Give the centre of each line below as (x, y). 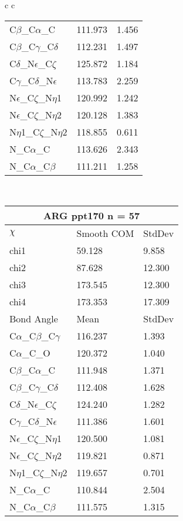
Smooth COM (105, 233)
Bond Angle (34, 319)
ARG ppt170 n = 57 (91, 216)
